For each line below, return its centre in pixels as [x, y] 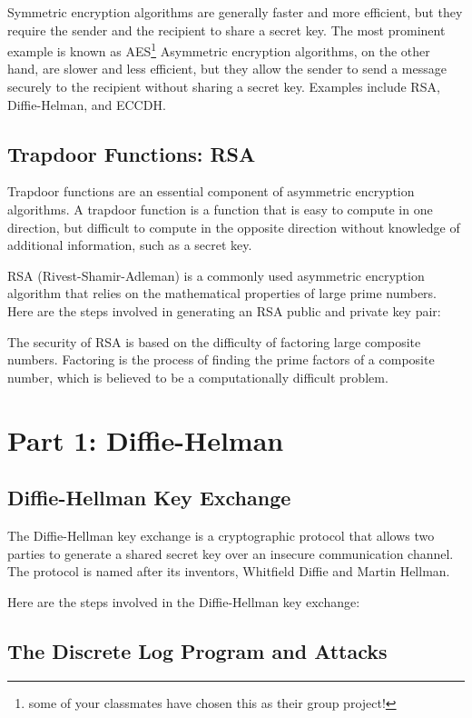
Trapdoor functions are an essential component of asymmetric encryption [211, 191]
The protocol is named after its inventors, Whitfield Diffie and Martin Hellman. [229, 571]
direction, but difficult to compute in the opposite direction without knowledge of [234, 227]
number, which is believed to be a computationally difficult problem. [198, 377]
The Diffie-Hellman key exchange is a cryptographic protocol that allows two [221, 535]
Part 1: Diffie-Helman [146, 439]
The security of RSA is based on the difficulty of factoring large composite [214, 341]
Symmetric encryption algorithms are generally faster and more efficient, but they [235, 12]
